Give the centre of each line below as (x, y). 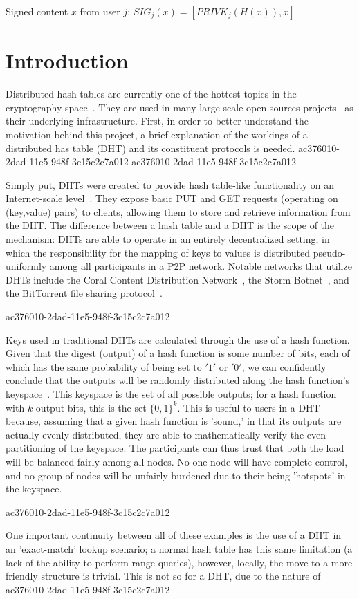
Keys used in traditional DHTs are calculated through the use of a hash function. (178, 339)
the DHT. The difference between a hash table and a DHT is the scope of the (170, 225)
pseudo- (329, 252)
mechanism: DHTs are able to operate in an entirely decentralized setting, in (168, 239)
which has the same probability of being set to (104, 366)
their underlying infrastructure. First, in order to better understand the (157, 121)
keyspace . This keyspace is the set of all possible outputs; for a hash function (171, 394)
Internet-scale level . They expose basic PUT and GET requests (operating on (172, 198)
